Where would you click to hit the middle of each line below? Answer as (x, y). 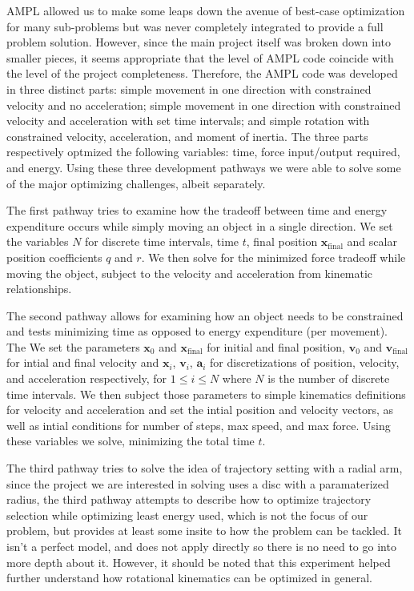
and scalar (372, 241)
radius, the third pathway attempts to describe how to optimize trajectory (189, 499)
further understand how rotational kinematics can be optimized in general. (189, 578)
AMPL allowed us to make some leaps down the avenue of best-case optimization (206, 10)
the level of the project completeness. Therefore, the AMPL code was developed (202, 73)
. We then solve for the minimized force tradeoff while (273, 257)
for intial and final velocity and (83, 362)
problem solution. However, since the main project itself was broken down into (199, 42)
